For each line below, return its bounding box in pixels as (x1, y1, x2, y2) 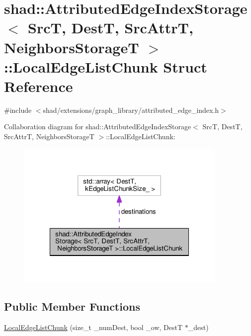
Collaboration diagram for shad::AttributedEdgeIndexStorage (4, 121, 191, 132)
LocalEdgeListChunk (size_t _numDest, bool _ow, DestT (4, 322, 183, 332)
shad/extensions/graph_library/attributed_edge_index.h (43, 104, 219, 115)
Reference (4, 76, 73, 96)
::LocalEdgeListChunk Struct (4, 56, 207, 77)
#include (4, 104, 32, 115)
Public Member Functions (4, 299, 140, 314)
